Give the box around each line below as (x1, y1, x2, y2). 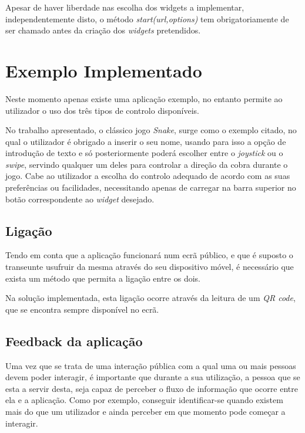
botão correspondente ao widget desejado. (5, 192, 155, 205)
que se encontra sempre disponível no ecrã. (5, 303, 159, 315)
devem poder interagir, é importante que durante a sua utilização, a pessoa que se (5, 371, 300, 383)
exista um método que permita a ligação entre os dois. (5, 272, 200, 284)
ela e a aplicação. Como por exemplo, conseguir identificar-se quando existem (5, 394, 283, 406)
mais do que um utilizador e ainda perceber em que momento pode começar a (5, 405, 286, 417)
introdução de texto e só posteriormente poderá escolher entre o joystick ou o (5, 147, 283, 159)
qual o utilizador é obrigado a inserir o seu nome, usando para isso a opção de (5, 135, 286, 147)
